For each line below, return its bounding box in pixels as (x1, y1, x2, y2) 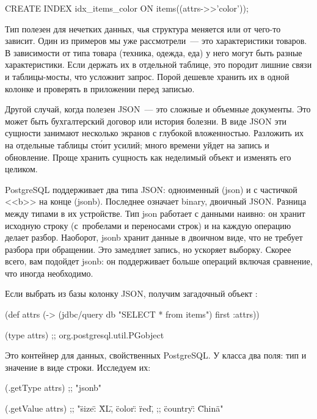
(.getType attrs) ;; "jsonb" (5, 381, 102, 394)
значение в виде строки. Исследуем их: (5, 360, 151, 373)
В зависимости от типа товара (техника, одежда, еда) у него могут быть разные (5, 46, 302, 59)
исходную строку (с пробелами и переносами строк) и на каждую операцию (5, 219, 291, 231)
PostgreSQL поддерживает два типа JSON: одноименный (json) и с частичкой (5, 183, 297, 195)
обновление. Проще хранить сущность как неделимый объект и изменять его (5, 150, 291, 163)
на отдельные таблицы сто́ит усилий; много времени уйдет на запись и (5, 138, 269, 151)
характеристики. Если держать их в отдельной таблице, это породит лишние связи (5, 58, 312, 71)
